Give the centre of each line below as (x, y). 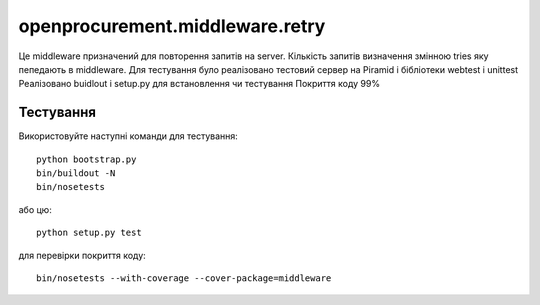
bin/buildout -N (76, 173)
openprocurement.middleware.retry (172, 26)
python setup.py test (89, 233)
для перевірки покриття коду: (82, 255)
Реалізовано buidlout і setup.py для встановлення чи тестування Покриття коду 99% (199, 84)
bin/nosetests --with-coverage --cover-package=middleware (184, 278)
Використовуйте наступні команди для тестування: (128, 136)
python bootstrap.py (86, 159)
